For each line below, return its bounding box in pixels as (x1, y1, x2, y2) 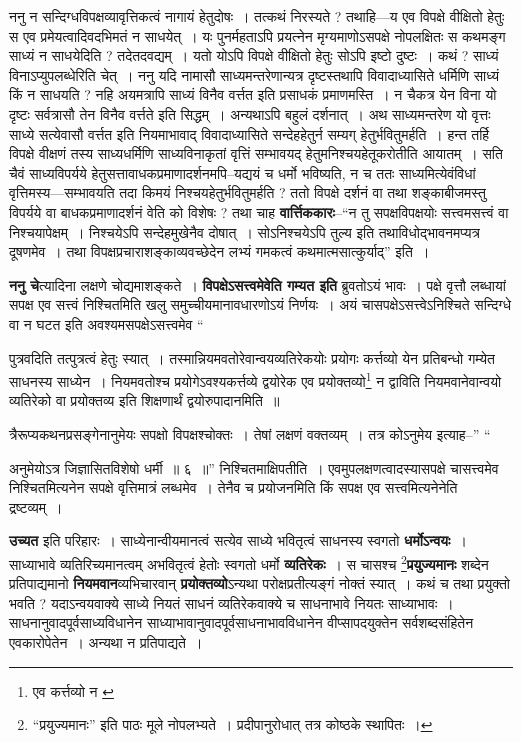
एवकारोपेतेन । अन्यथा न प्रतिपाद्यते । (9, 631, 203, 652)
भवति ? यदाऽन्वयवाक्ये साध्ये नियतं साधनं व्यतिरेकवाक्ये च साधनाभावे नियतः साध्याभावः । (9, 592, 454, 613)
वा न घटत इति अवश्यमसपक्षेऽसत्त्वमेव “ (9, 313, 204, 334)
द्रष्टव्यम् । (9, 496, 63, 517)
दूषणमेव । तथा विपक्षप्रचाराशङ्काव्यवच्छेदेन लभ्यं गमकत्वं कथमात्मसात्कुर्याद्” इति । (9, 241, 430, 262)
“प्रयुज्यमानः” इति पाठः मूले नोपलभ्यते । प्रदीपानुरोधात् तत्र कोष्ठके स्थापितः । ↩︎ (32, 714, 433, 735)
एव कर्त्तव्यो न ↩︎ (32, 680, 114, 701)
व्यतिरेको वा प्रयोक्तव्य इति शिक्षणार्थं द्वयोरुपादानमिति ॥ (9, 390, 280, 411)
